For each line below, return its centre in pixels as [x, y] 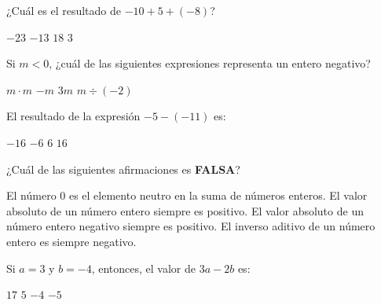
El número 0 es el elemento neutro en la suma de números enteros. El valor [187, 195]
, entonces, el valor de [144, 268]
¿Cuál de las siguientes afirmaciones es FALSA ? [123, 169]
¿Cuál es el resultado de [64, 10]
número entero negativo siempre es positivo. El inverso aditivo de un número [191, 226]
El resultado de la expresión [73, 116]
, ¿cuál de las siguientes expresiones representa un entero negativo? [210, 63]
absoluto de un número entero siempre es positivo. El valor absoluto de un [185, 210]
